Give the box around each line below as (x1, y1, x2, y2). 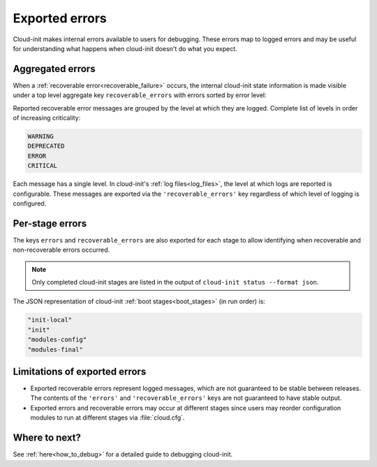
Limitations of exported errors (13, 366, 147, 378)
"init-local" (27, 316, 73, 324)
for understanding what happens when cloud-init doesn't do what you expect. (13, 44, 237, 52)
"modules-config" (27, 336, 87, 344)
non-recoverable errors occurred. (13, 245, 110, 254)
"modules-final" (27, 345, 84, 353)
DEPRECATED (27, 142, 65, 150)
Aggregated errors (13, 63, 96, 75)
